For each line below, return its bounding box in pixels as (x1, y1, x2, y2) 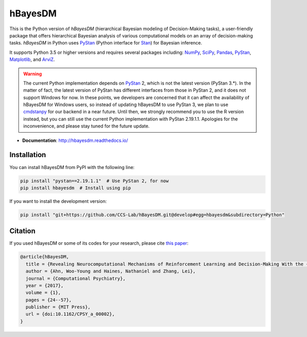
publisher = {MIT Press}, (26, 304, 91, 310)
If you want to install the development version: (9, 198, 107, 204)
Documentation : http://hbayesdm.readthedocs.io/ (22, 137, 128, 143)
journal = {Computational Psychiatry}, (26, 276, 126, 281)
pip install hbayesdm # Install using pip (20, 185, 131, 191)
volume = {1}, (26, 290, 61, 296)
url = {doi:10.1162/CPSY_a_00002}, (26, 311, 115, 317)
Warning (23, 71, 42, 77)
